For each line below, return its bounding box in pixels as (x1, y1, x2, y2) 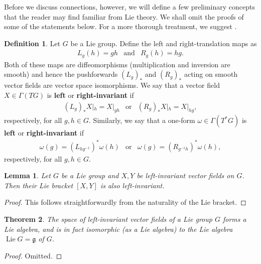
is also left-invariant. (100, 180, 165, 190)
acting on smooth (184, 69, 238, 79)
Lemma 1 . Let (4, 170, 51, 181)
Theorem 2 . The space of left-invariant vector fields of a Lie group (4, 213, 212, 224)
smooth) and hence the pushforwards (4, 69, 118, 79)
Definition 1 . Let (4, 38, 61, 48)
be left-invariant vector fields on (137, 170, 234, 181)
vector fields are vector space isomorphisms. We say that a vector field (4, 80, 220, 90)
